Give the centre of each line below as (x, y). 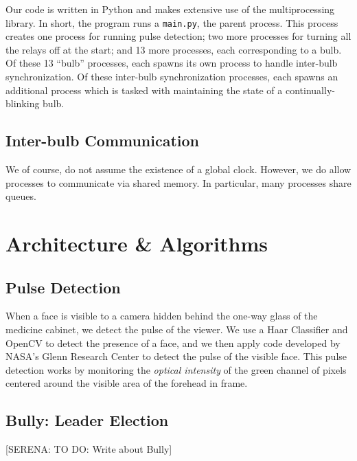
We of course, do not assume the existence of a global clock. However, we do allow (178, 169)
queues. (21, 196)
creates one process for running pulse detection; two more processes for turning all (178, 36)
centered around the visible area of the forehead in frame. (127, 383)
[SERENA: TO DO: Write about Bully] (89, 449)
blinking (23, 103)
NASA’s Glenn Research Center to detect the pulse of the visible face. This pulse (176, 356)
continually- (310, 90)
